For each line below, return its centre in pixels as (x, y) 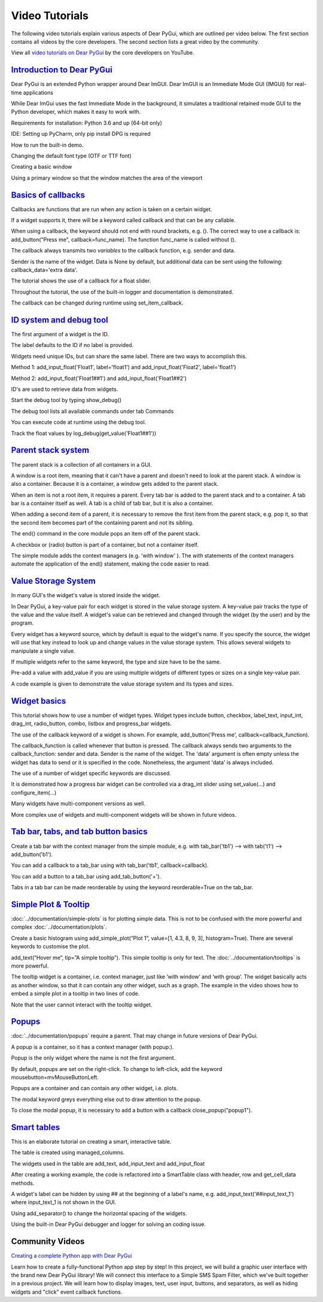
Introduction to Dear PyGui (62, 70)
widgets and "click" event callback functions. (67, 1292)
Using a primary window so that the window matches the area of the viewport (107, 178)
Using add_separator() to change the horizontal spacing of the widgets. (99, 1213)
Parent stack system (50, 450)
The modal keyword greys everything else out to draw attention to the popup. (106, 1099)
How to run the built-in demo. (47, 145)
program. (22, 623)
